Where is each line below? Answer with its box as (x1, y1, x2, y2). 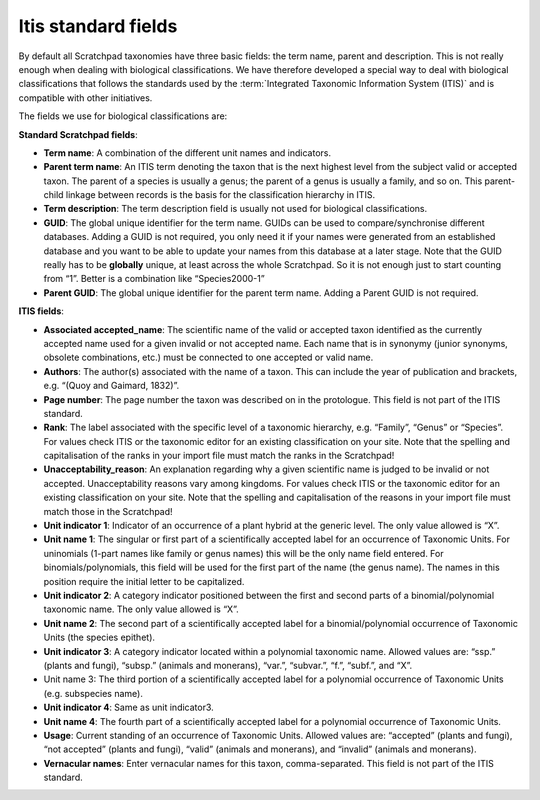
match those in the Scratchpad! (43, 505, 174, 517)
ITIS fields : (18, 305, 65, 317)
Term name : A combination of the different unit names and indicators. (43, 146, 332, 159)
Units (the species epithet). (43, 631, 155, 644)
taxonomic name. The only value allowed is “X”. (43, 603, 239, 615)
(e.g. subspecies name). (43, 687, 144, 699)
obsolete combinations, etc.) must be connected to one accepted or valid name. (43, 351, 374, 364)
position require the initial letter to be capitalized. (43, 575, 245, 587)
